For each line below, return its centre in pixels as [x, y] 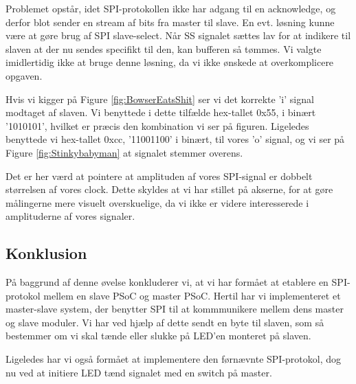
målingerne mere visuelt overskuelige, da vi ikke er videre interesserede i [157, 202]
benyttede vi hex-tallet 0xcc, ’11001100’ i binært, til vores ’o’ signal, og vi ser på [175, 139]
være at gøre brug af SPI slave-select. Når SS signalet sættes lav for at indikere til [178, 35]
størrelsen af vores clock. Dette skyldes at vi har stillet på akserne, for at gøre [169, 189]
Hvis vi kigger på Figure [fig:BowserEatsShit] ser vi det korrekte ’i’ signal [160, 99]
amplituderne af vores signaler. [70, 216]
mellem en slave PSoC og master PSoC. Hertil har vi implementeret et [192, 295]
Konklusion [46, 253]
